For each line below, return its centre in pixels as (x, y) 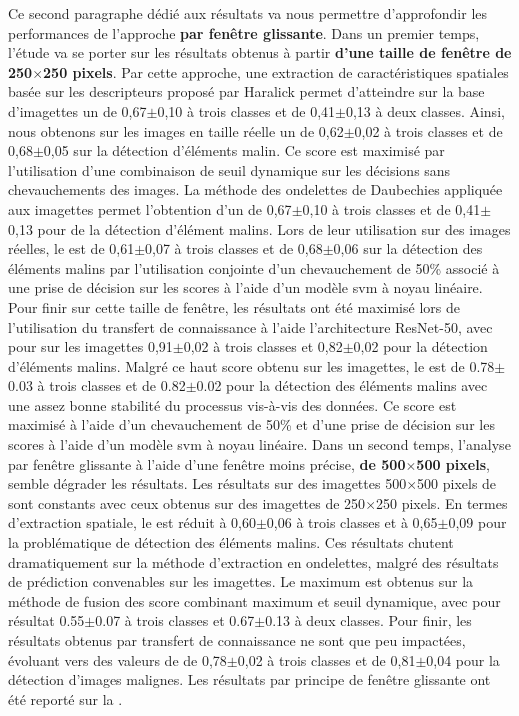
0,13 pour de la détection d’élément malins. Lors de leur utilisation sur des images (259, 228)
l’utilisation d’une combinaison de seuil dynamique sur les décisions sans (229, 169)
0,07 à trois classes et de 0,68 (234, 248)
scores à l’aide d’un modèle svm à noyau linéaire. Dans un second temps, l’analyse (259, 444)
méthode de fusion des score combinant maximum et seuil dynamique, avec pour (254, 600)
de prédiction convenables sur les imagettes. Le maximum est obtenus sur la (241, 581)
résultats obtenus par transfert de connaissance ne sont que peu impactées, (237, 640)
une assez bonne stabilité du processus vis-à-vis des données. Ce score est (232, 404)
